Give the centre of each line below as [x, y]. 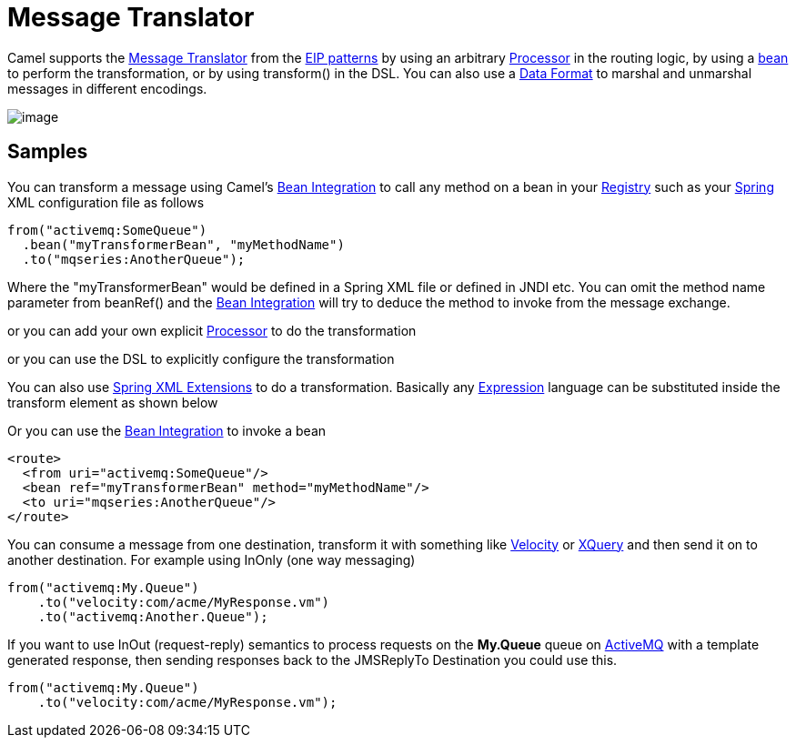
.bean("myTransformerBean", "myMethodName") [183, 244]
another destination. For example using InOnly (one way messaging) [212, 559]
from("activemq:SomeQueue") [107, 230]
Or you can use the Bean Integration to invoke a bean [167, 430]
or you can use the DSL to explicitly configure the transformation [201, 358]
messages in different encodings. [107, 88]
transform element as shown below [113, 402]
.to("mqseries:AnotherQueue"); [134, 259]
